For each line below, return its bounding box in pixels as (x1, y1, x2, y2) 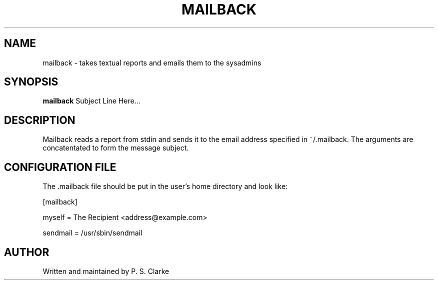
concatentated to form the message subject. (42, 143, 189, 152)
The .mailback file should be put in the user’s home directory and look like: (42, 182, 288, 191)
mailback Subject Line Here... (42, 96, 140, 105)
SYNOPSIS (4, 75, 58, 88)
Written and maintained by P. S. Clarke (42, 266, 169, 275)
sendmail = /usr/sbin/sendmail (42, 228, 142, 237)
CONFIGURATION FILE (4, 160, 116, 173)
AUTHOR (4, 245, 49, 258)
